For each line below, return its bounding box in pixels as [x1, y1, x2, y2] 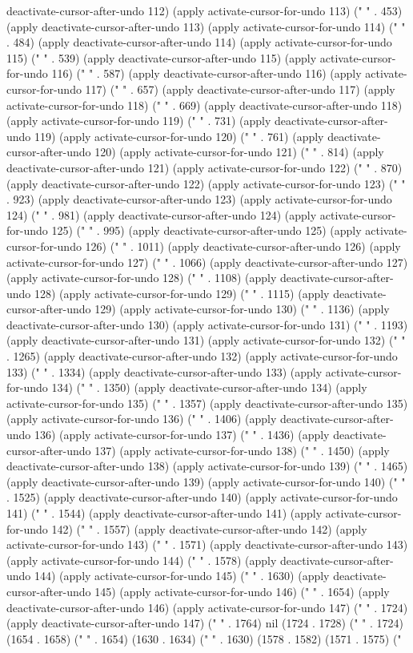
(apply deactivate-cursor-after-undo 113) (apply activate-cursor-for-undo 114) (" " [6, 18, 406, 34]
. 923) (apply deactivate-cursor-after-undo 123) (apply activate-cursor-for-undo [6, 191, 392, 208]
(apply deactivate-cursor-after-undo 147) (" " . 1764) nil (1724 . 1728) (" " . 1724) [6, 615, 403, 631]
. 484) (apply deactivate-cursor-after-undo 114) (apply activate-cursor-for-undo [6, 34, 392, 50]
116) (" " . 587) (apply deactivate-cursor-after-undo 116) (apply [51, 65, 362, 82]
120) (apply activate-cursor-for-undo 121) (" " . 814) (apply [94, 143, 384, 160]
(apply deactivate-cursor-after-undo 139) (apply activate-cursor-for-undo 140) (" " [6, 473, 406, 490]
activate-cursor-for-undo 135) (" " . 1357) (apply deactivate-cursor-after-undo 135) [6, 394, 408, 411]
